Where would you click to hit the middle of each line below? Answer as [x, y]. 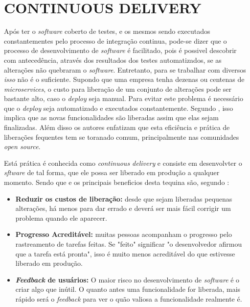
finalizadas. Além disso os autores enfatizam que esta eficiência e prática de [117, 127]
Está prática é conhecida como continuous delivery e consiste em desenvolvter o [123, 163]
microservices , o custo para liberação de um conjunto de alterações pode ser [118, 89]
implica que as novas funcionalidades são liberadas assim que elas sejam [111, 117]
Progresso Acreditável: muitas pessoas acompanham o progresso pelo [124, 234]
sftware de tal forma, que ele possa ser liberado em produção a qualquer [112, 172]
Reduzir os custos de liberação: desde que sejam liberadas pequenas [124, 198]
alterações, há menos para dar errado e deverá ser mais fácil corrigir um [123, 208]
